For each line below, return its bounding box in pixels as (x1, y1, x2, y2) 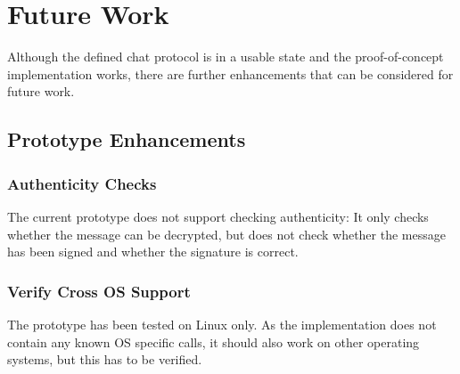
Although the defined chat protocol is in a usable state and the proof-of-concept (7, 47, 444, 66)
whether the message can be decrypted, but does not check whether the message (7, 224, 446, 243)
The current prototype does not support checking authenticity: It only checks (7, 207, 429, 225)
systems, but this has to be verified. (7, 350, 202, 369)
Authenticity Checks (7, 172, 157, 194)
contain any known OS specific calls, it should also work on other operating (7, 332, 420, 351)
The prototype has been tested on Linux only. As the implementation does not (7, 314, 437, 333)
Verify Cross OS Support (7, 280, 191, 302)
